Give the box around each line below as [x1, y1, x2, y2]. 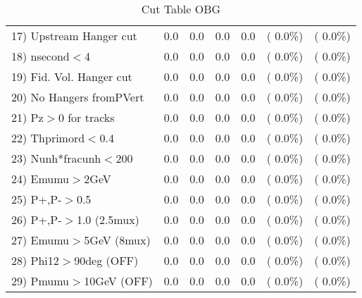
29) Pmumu [11, 273, 70, 289]
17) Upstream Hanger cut [11, 27, 137, 44]
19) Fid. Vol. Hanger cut [11, 68, 132, 85]
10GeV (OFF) [84, 273, 153, 289]
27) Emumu [11, 232, 70, 248]
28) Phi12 [11, 252, 59, 268]
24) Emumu [11, 170, 70, 187]
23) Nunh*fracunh [11, 150, 101, 166]
